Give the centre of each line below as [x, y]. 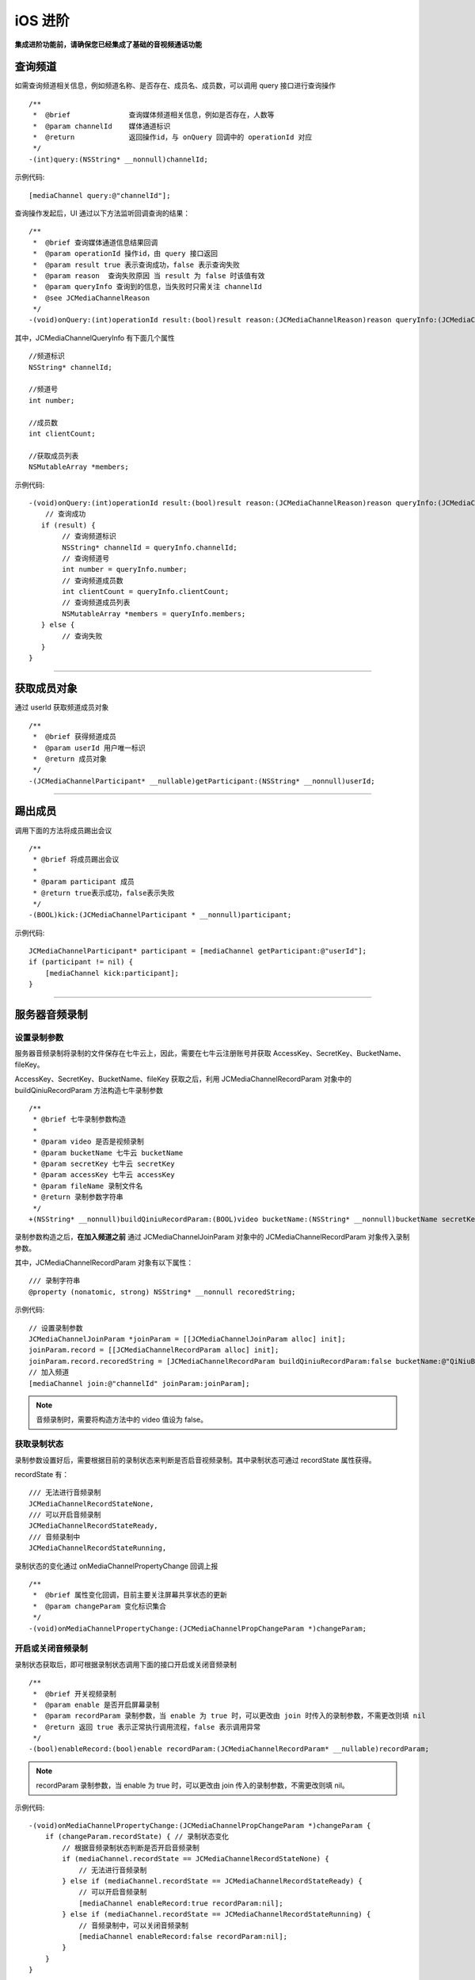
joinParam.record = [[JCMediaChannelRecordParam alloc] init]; [154, 1350]
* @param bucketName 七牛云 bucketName [108, 1153]
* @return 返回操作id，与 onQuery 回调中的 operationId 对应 [173, 137]
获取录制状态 [39, 1444]
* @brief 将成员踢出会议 [76, 860]
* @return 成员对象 [70, 759]
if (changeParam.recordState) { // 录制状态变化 [137, 1837]
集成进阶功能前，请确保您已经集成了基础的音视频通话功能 [108, 44]
